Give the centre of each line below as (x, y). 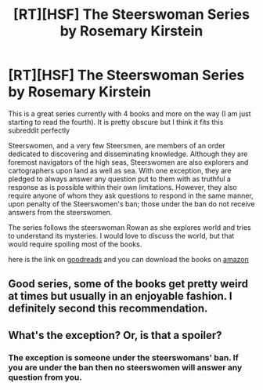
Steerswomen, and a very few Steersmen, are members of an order (117, 145)
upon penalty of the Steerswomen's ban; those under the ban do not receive (131, 204)
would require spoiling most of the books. (75, 244)
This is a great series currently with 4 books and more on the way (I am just (130, 113)
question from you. (45, 377)
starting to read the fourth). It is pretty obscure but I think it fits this (116, 122)
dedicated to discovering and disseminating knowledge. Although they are (128, 154)
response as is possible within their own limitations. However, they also (122, 187)
